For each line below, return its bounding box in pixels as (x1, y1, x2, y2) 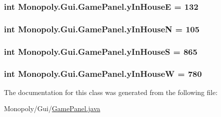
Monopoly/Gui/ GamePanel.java (4, 103, 101, 114)
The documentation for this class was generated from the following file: (4, 87, 218, 97)
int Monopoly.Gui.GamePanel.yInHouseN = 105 (4, 23, 200, 35)
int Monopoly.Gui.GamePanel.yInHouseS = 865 (4, 45, 197, 57)
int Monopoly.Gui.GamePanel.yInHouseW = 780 (4, 68, 202, 80)
